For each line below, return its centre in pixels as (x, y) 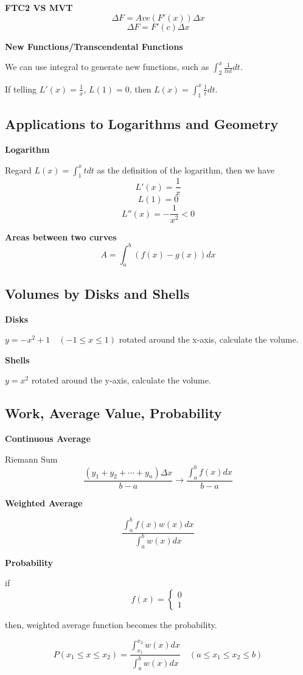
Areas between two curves (61, 236)
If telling (21, 89)
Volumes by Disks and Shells (97, 293)
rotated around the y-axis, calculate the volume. (121, 380)
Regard (18, 170)
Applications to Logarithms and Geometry (142, 124)
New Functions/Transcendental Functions (94, 46)
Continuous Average (48, 439)
